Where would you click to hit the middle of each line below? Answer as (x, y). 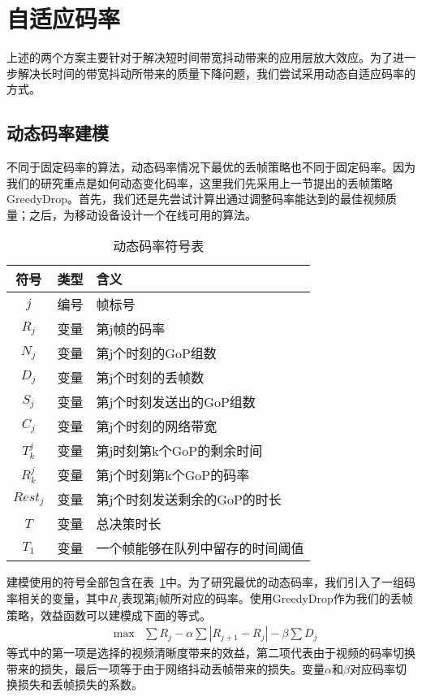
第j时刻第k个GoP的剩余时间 (179, 451)
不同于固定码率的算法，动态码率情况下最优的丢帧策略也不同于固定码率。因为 (211, 167)
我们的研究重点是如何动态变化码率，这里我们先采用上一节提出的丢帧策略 (200, 182)
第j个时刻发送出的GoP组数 (176, 402)
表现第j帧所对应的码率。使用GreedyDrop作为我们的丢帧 (267, 598)
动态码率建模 (58, 133)
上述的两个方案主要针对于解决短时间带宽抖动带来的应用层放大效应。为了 (200, 57)
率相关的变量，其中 (58, 598)
